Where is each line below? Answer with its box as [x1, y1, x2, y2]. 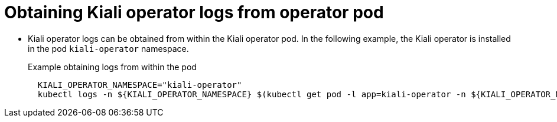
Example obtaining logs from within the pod [28, 61, 197, 72]
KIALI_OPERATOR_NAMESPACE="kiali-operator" [37, 80, 242, 90]
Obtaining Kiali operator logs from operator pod [4, 2, 384, 22]
